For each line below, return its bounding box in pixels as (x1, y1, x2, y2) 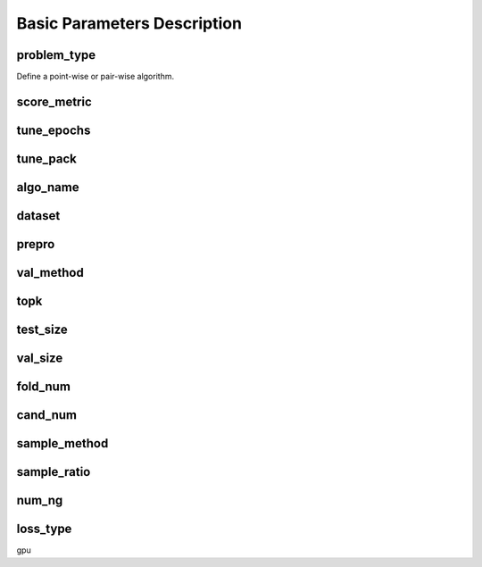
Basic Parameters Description (16, 13, 243, 33)
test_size (16, 322, 69, 337)
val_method (16, 264, 84, 280)
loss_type (16, 521, 72, 537)
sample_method (16, 436, 109, 451)
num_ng (16, 493, 63, 508)
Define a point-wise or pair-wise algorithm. (16, 71, 174, 82)
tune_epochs (16, 122, 91, 138)
